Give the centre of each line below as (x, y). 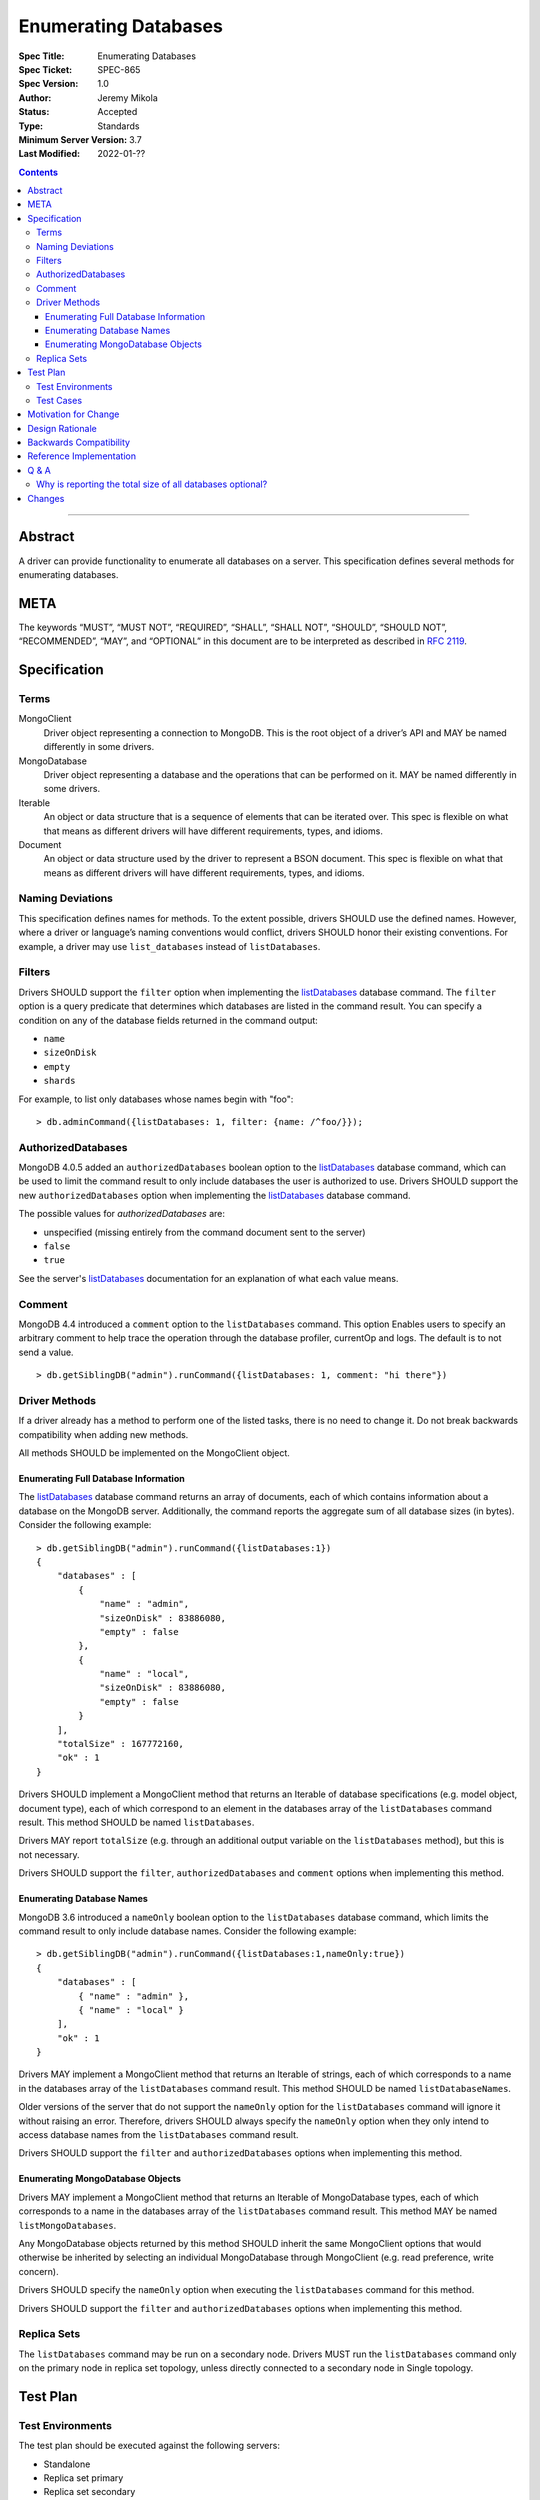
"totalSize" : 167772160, (120, 1744)
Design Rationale (62, 428)
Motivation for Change (73, 414)
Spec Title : (41, 56)
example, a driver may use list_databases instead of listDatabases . (169, 946)
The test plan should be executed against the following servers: (149, 2446)
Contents (38, 172)
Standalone (67, 2464)
